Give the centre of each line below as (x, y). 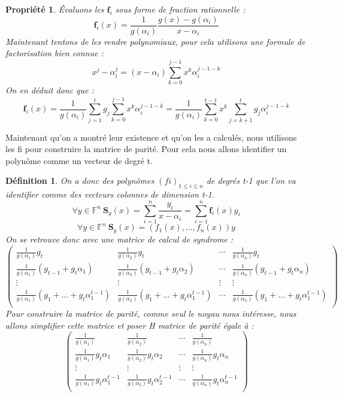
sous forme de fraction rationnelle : (180, 9)
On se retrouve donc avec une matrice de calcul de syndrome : (119, 239)
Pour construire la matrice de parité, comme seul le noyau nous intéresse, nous (151, 313)
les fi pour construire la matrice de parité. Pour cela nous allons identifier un (146, 149)
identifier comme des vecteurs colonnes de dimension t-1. (110, 194)
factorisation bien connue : (55, 53)
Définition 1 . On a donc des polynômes (80, 181)
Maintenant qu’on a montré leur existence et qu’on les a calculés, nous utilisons (151, 137)
